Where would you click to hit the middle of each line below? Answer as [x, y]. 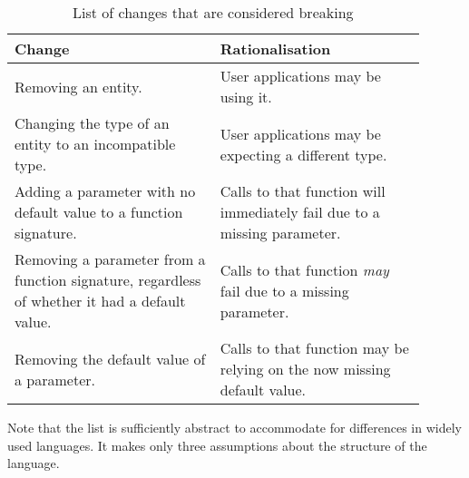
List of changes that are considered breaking [213, 12]
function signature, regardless [108, 280]
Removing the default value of [110, 358]
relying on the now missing [305, 369]
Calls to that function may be [314, 348]
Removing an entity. [78, 86]
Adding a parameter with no [105, 191]
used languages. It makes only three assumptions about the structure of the [217, 445]
